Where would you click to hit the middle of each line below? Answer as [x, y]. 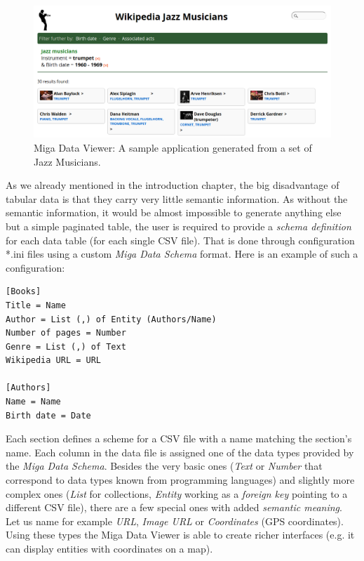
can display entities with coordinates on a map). [109, 549]
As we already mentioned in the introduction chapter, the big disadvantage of [173, 185]
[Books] [23, 292]
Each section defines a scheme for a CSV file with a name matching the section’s [179, 438]
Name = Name [33, 402]
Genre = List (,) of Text [66, 346]
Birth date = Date [48, 415]
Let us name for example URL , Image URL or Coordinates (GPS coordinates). [175, 521]
